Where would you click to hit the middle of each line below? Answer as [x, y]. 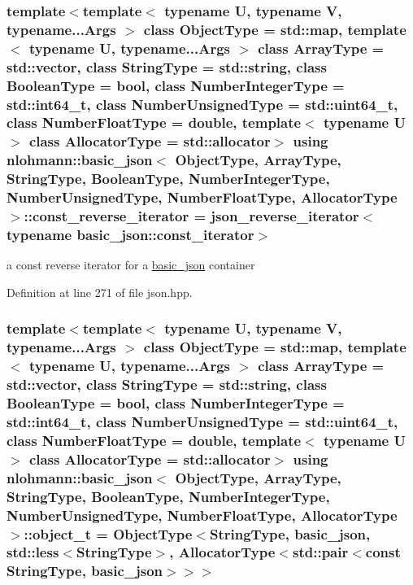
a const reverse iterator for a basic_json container [131, 265]
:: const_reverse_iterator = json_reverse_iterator [191, 216]
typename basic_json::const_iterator [130, 234]
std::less [33, 552]
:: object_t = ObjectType [108, 533]
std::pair [321, 552]
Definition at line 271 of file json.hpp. [100, 292]
